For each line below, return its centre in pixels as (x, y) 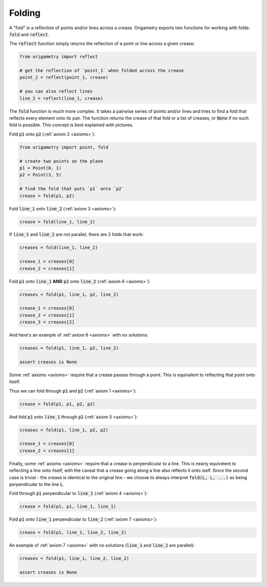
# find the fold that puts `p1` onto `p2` (72, 189)
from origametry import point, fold (64, 147)
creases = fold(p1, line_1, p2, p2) (64, 430)
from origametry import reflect (59, 57)
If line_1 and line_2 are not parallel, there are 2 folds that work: (76, 235)
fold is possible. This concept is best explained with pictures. (71, 125)
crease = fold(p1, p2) (47, 196)
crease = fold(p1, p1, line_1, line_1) (68, 507)
